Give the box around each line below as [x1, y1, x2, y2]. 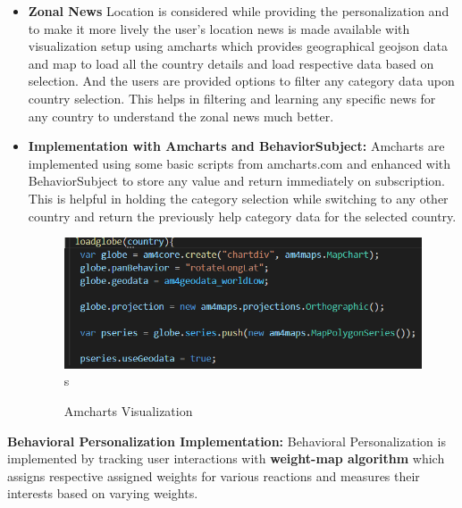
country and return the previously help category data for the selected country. [28, 206, 457, 225]
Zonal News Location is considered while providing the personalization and [28, 2, 449, 20]
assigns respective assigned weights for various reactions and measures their [7, 466, 420, 485]
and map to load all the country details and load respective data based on [28, 54, 434, 72]
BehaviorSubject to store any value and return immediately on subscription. [28, 171, 445, 190]
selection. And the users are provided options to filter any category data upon [28, 71, 455, 90]
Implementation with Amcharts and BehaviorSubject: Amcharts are [28, 137, 445, 155]
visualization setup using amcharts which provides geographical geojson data [28, 37, 449, 55]
